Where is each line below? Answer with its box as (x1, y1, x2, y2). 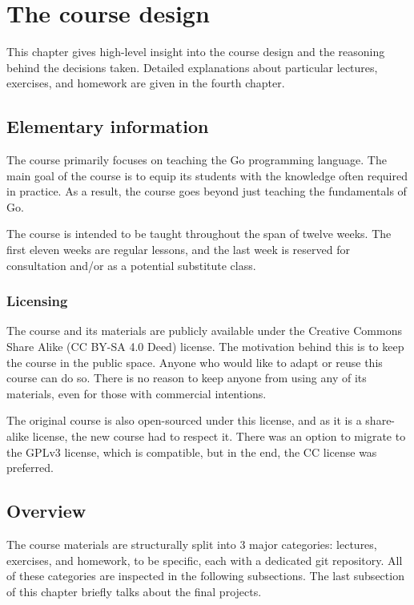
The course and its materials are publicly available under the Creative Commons (6, 322, 402, 339)
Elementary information (6, 114, 209, 139)
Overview (6, 498, 86, 523)
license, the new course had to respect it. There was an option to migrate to (32, 428, 406, 445)
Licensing (6, 291, 68, 311)
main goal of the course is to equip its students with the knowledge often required (6, 167, 408, 184)
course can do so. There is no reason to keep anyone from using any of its (6, 369, 367, 386)
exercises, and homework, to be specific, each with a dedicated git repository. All (6, 551, 403, 568)
